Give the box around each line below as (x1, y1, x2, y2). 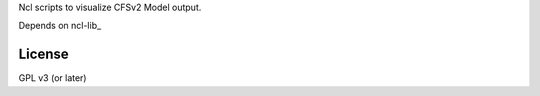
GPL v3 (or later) (18, 72, 87, 84)
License (18, 46, 69, 63)
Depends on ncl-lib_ (18, 20, 102, 32)
